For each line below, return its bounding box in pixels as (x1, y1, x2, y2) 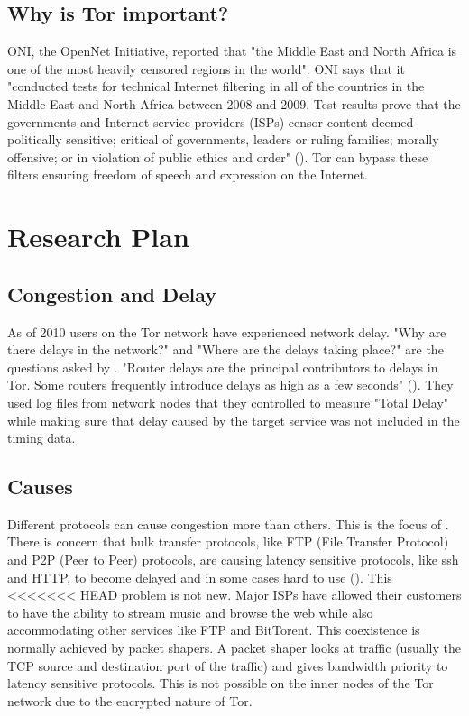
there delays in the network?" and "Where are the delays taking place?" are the (7, 340, 444, 359)
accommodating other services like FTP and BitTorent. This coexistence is (7, 620, 420, 639)
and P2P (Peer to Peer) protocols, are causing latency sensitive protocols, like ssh (7, 550, 459, 569)
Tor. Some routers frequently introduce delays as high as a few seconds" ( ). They (7, 375, 454, 394)
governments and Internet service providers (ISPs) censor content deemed (7, 112, 414, 131)
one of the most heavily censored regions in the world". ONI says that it (7, 59, 405, 78)
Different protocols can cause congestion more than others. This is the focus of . (7, 514, 449, 533)
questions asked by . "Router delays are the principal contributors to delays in (7, 357, 438, 376)
